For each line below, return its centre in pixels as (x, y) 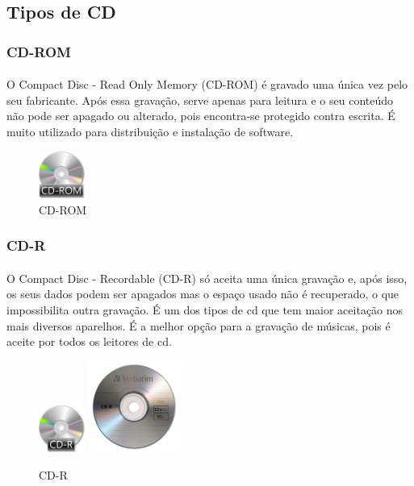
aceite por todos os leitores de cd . (89, 341)
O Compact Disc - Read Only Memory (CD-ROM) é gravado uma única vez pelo (207, 84)
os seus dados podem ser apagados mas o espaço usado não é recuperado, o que (203, 294)
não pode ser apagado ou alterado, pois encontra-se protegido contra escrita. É (201, 116)
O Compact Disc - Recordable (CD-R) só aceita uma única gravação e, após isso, (207, 278)
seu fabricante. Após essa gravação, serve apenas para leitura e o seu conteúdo (200, 100)
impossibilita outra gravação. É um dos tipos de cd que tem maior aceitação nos (205, 309)
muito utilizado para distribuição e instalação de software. (150, 131)
